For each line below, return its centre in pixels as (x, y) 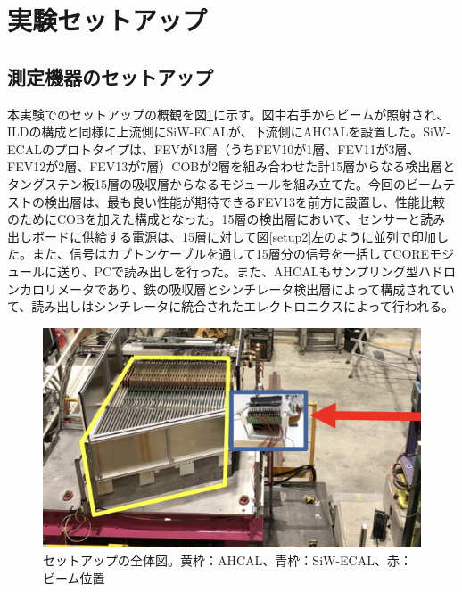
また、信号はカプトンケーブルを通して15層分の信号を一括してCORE (231, 254)
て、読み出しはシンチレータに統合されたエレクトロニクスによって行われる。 (231, 306)
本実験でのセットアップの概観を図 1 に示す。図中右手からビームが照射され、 (228, 114)
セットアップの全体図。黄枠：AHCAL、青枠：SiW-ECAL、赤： (227, 560)
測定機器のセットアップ (110, 76)
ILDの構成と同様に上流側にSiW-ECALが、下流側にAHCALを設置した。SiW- (229, 132)
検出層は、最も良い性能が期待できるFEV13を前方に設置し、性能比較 (244, 201)
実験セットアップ (107, 20)
